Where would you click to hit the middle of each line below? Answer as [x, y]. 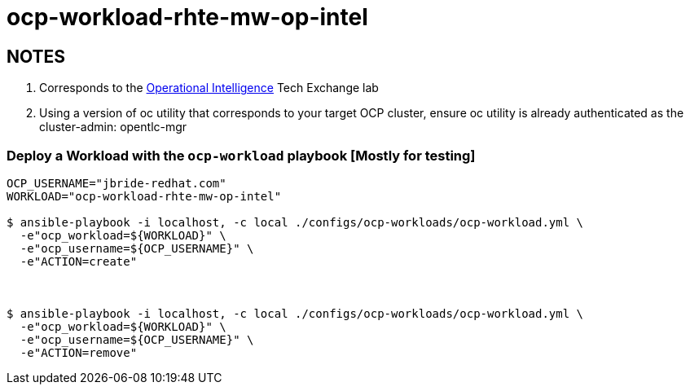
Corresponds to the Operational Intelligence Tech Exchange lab [209, 88]
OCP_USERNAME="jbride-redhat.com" [116, 183]
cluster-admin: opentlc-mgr [113, 127]
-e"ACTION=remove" [79, 352]
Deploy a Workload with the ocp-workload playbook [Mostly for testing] [241, 155]
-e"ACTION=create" [79, 261]
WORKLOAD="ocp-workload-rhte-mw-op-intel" [144, 196]
